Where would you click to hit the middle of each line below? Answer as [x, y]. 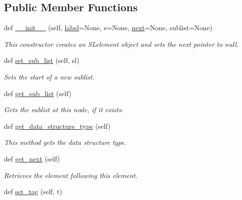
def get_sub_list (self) [38, 93]
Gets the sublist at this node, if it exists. [64, 110]
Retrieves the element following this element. [71, 175]
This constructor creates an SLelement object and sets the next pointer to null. [121, 44]
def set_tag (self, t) [33, 191]
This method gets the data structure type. [65, 142]
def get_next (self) [32, 158]
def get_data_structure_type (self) [57, 126]
